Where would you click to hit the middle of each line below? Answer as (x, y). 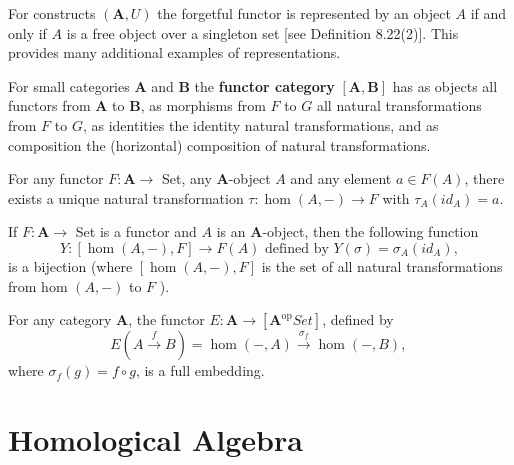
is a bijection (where (70, 265)
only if (27, 32)
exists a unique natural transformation (126, 197)
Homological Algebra (155, 438)
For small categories (69, 85)
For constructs (52, 13)
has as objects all (445, 85)
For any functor (56, 178)
